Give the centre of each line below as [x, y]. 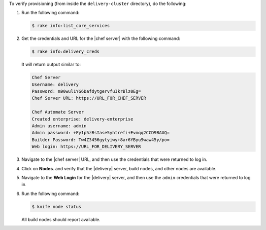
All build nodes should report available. [61, 219]
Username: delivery [55, 84]
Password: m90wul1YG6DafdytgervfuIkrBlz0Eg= [86, 92]
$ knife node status [56, 207]
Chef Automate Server [58, 112]
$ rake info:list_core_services [71, 26]
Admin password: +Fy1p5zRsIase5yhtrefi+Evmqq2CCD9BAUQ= [101, 133]
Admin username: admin [59, 126]
